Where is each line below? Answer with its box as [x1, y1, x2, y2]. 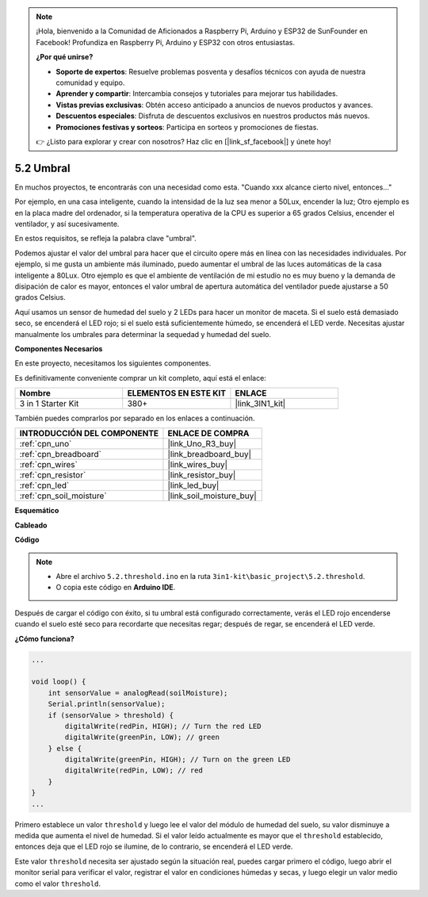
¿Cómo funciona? [14, 634, 75, 643]
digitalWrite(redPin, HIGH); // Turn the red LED [64, 722, 262, 730]
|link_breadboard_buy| [167, 449, 252, 460]
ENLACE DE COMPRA [167, 428, 250, 439]
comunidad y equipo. [55, 78, 125, 87]
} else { [48, 744, 82, 753]
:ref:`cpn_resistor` [19, 470, 86, 481]
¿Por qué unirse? [36, 52, 94, 62]
